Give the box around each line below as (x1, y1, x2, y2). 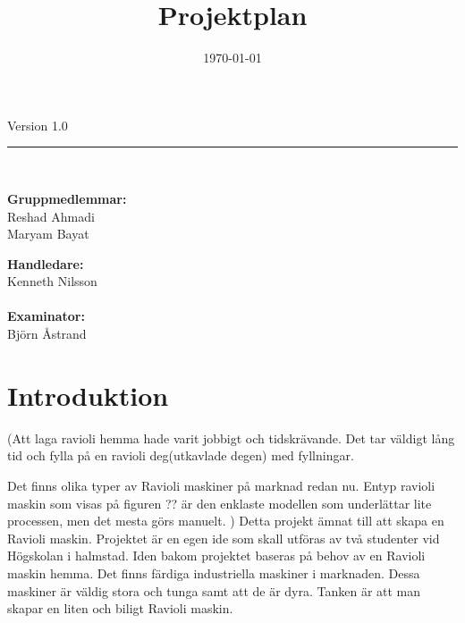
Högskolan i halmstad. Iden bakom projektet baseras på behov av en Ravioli (7, 546, 426, 565)
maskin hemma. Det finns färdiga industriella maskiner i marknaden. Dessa (7, 563, 420, 582)
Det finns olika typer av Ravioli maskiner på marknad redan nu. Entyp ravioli (7, 476, 435, 494)
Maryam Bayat (7, 224, 89, 243)
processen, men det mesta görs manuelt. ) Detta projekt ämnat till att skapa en (7, 511, 444, 530)
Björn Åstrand (7, 324, 87, 343)
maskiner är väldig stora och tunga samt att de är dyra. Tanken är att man (7, 581, 421, 600)
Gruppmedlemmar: (7, 189, 127, 207)
